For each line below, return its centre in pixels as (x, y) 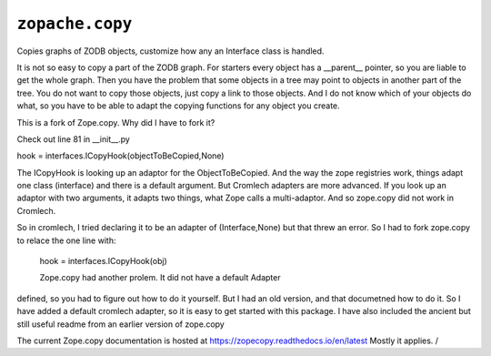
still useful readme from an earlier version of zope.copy (120, 324)
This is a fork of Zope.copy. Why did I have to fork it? (116, 122)
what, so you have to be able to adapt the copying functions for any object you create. (178, 106)
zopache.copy (75, 24)
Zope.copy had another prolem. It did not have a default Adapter (160, 278)
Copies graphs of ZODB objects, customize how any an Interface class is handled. (170, 51)
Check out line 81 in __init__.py (74, 139)
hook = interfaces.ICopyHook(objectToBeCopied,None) (120, 156)
